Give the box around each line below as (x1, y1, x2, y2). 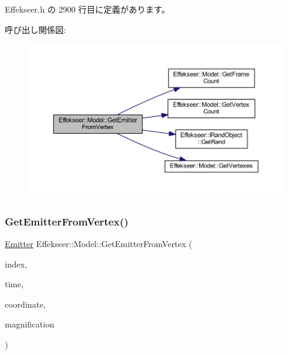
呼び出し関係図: (5, 23, 66, 35)
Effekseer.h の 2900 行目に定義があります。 (5, 3, 170, 15)
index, (5, 257, 27, 270)
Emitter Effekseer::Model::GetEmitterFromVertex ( (5, 237, 193, 249)
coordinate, (5, 297, 46, 310)
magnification (5, 318, 55, 330)
